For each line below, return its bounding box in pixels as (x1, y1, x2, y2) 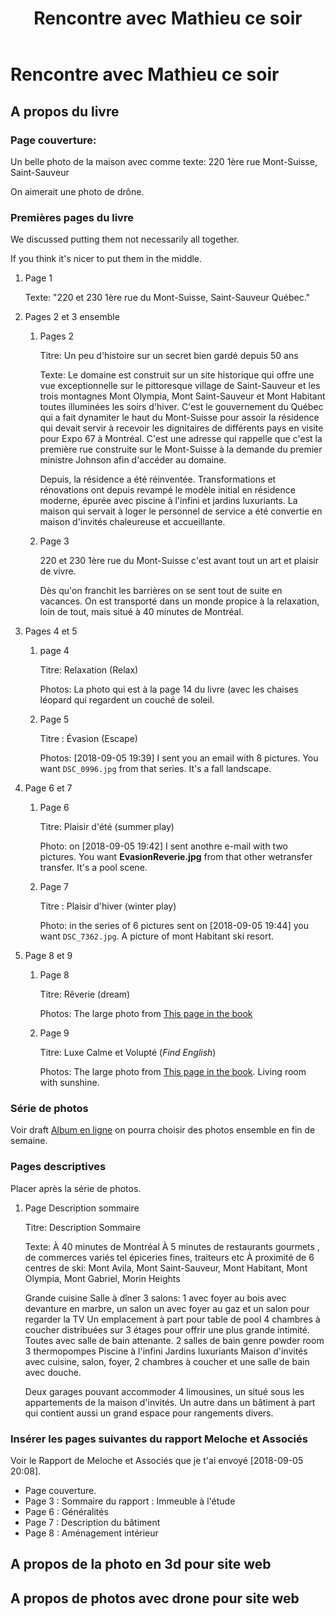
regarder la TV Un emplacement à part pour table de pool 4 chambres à (24, 1313, 321, 1325)
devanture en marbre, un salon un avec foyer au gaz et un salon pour (24, 1302, 310, 1314)
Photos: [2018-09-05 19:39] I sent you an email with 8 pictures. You (39, 752, 319, 764)
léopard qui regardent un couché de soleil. (39, 694, 215, 706)
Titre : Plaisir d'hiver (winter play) (39, 900, 177, 912)
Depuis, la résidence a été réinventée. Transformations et (39, 473, 277, 486)
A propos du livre (10, 103, 120, 120)
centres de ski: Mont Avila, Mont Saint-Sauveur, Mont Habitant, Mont (24, 1262, 308, 1274)
